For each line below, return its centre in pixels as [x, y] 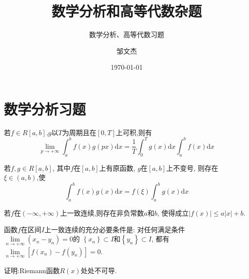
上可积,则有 [134, 132]
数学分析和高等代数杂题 [126, 11]
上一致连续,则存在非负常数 [102, 213]
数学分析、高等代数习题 [127, 34]
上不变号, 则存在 [192, 168]
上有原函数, [117, 168]
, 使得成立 [173, 213]
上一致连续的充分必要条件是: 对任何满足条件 [115, 229]
